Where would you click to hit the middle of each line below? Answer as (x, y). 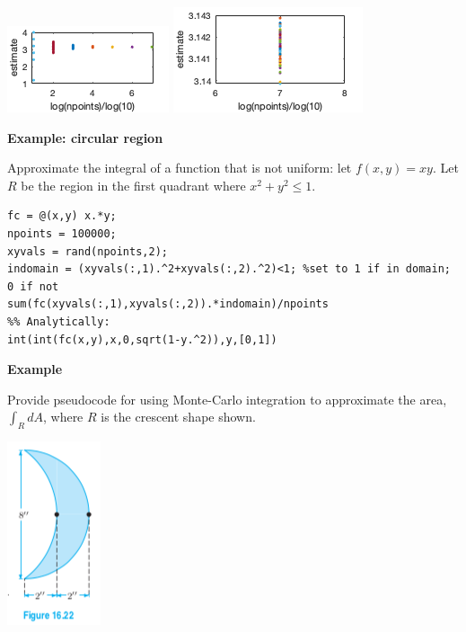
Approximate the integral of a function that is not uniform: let (180, 168)
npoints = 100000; (62, 233)
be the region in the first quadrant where (133, 185)
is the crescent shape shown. (178, 417)
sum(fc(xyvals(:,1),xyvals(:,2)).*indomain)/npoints (168, 304)
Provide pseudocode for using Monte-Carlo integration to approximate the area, (227, 399)
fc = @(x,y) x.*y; (62, 216)
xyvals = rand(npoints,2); (88, 251)
